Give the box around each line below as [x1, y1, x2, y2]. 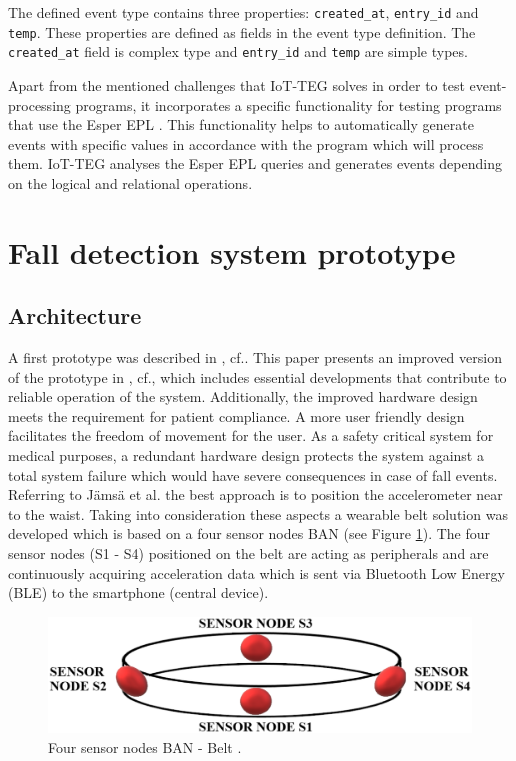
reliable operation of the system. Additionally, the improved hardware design [8, 386, 478, 407]
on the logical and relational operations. [8, 172, 253, 193]
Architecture [8, 300, 142, 331]
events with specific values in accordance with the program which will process [8, 133, 484, 154]
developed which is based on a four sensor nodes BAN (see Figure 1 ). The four [8, 523, 491, 544]
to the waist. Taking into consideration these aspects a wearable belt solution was [8, 503, 508, 524]
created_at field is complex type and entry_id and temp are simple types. [8, 41, 468, 62]
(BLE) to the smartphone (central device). [8, 582, 269, 603]
